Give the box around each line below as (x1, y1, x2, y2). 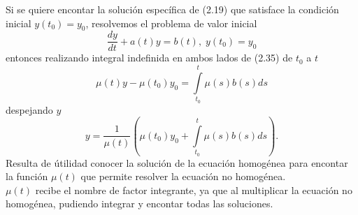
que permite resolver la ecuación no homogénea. (80, 169, 286, 184)
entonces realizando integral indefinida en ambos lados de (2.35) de (6, 50, 293, 65)
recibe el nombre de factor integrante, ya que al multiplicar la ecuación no (35, 182, 352, 197)
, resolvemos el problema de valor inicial (85, 15, 257, 30)
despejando (6, 102, 53, 117)
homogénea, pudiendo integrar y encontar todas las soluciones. (6, 196, 273, 211)
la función (6, 169, 48, 184)
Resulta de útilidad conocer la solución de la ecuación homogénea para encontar (6, 155, 348, 170)
